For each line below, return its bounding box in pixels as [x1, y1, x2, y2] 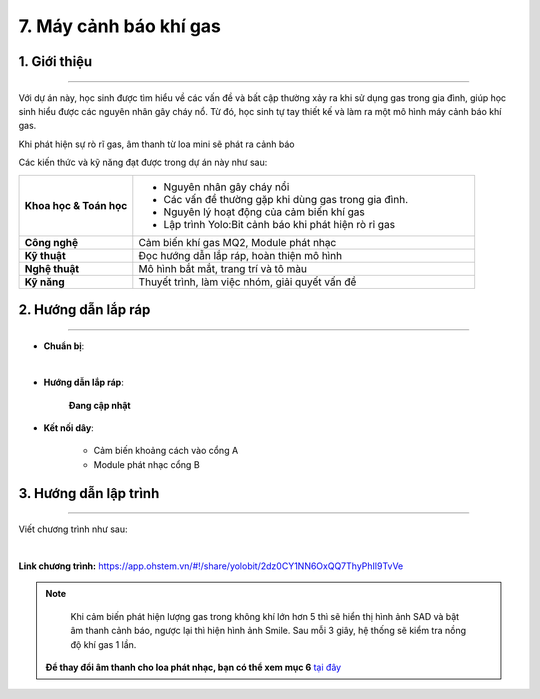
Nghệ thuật [24, 261, 80, 275]
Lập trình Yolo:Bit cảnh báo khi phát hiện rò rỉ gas [163, 217, 395, 231]
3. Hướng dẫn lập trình [18, 485, 160, 502]
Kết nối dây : [43, 422, 94, 434]
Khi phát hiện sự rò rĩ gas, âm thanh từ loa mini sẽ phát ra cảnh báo [18, 138, 295, 150]
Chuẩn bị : [43, 340, 85, 352]
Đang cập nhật [68, 399, 131, 411]
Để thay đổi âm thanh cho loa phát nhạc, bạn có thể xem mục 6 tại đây [45, 661, 342, 674]
